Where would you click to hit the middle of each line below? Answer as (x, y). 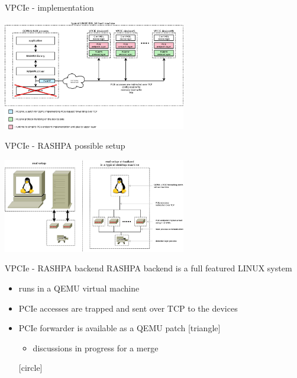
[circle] (30, 368)
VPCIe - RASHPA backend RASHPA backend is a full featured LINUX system (148, 268)
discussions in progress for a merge (96, 347)
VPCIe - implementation (49, 7)
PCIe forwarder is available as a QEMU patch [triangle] (120, 328)
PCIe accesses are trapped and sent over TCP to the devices (128, 308)
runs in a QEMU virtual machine (79, 288)
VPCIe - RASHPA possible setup (65, 145)
